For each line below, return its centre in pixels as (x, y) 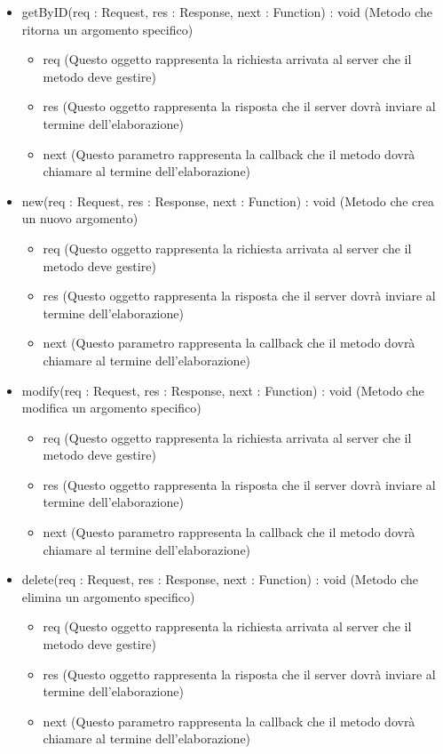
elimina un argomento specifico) (108, 596)
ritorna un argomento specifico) (107, 29)
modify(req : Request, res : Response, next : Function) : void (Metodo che (223, 390)
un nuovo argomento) (80, 218)
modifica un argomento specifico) (111, 408)
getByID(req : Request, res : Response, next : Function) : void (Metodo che (227, 12)
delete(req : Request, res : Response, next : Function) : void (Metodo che (220, 579)
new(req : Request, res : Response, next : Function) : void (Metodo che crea (228, 201)
